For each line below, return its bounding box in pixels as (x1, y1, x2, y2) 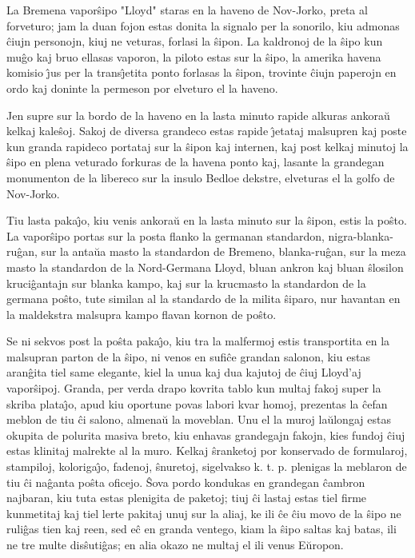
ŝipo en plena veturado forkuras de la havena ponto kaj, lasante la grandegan (6, 153, 385, 170)
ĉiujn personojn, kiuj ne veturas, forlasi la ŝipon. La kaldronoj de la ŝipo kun (6, 33, 383, 50)
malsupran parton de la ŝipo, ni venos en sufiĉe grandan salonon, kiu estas (6, 348, 370, 365)
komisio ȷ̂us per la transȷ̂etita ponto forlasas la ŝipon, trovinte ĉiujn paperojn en (6, 64, 397, 81)
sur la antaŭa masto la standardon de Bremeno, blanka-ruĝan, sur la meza (41, 243, 406, 260)
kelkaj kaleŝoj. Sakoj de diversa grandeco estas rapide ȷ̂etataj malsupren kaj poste (6, 122, 407, 139)
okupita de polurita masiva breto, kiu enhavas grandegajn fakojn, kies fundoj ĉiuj (6, 426, 405, 443)
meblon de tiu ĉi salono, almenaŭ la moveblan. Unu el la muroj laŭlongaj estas (6, 411, 391, 428)
